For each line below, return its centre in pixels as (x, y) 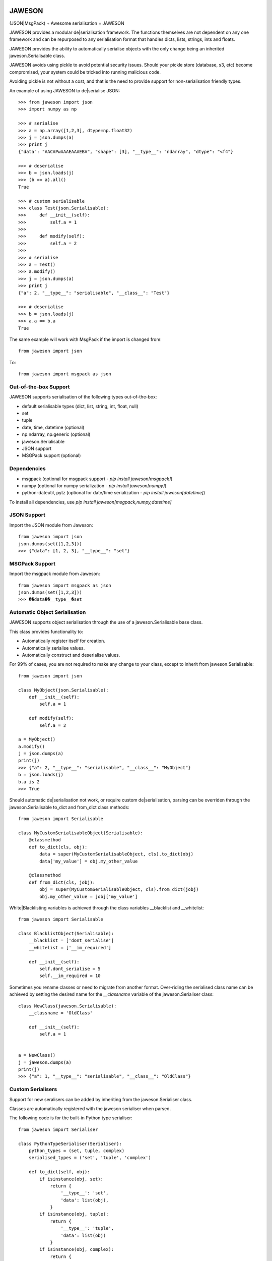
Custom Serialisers (33, 1090)
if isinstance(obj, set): (71, 1179)
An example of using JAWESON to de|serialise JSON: (65, 90)
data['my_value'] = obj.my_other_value (89, 861)
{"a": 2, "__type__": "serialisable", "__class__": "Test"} (94, 293)
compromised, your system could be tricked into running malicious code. (85, 72)
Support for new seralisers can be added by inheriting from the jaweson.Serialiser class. (101, 1099)
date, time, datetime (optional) (53, 427)
